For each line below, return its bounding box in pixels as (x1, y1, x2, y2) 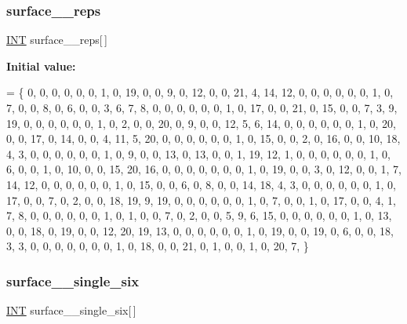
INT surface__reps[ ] (6, 31, 107, 48)
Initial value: (6, 57, 76, 74)
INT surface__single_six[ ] (6, 302, 136, 319)
